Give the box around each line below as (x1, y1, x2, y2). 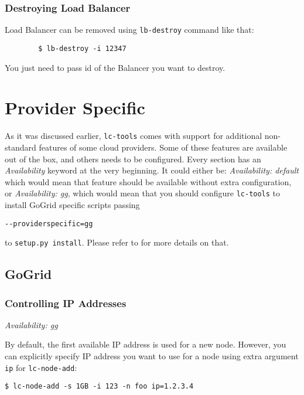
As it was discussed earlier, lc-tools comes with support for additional (5, 130, 262, 142)
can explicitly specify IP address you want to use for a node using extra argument (5, 350, 299, 362)
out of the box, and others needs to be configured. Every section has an (5, 152, 261, 165)
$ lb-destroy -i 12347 (38, 44, 127, 53)
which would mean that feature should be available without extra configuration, (5, 175, 292, 188)
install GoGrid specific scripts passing (5, 198, 140, 210)
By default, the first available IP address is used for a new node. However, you (5, 338, 286, 350)
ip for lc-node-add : (5, 361, 77, 373)
